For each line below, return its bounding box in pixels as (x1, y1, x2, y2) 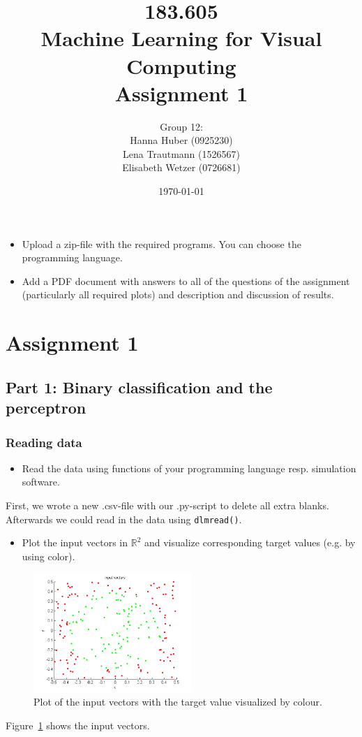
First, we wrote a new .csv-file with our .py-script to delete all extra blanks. (6, 497, 329, 512)
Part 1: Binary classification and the (6, 376, 273, 397)
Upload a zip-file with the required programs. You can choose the (22, 236, 301, 251)
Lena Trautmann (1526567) (123, 146, 240, 161)
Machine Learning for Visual (40, 24, 322, 52)
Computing (126, 51, 236, 80)
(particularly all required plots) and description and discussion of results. (22, 287, 334, 302)
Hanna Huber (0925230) (130, 133, 233, 147)
